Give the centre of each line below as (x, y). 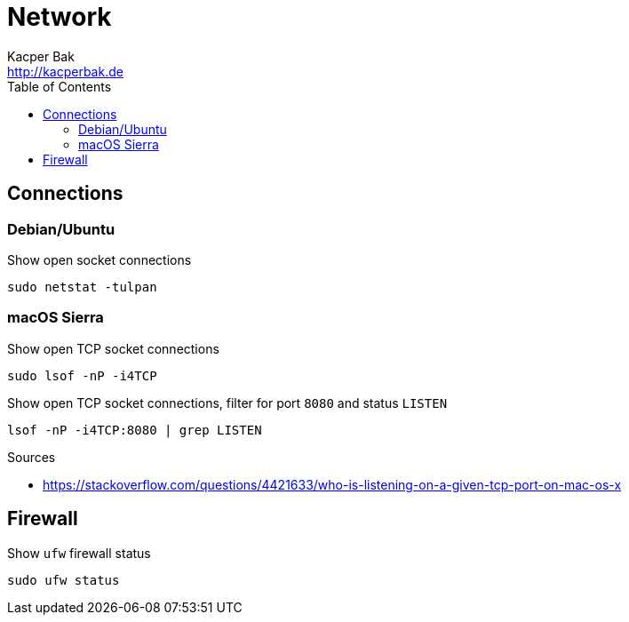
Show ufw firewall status (79, 553)
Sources (32, 457)
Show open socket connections (100, 259)
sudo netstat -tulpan (82, 287)
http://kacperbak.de (65, 71)
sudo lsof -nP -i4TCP (82, 375)
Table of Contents (60, 86)
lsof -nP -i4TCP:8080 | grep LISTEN (135, 430)
